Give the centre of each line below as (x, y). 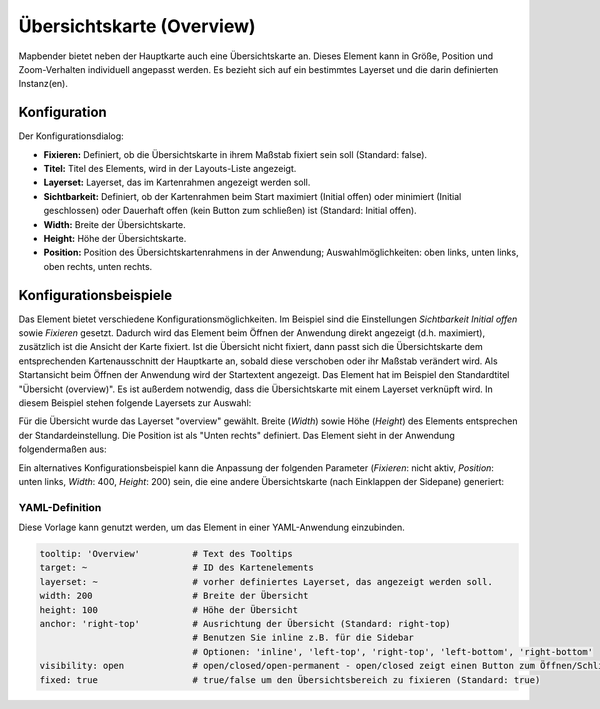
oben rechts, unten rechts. (98, 266)
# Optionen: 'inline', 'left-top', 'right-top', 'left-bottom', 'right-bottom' (393, 651)
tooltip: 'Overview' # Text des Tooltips (166, 554)
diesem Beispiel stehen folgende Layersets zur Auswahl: (135, 403)
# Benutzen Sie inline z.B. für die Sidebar (303, 638)
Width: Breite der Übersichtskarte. (115, 224)
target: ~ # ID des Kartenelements (176, 568)
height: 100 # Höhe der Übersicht (169, 609)
